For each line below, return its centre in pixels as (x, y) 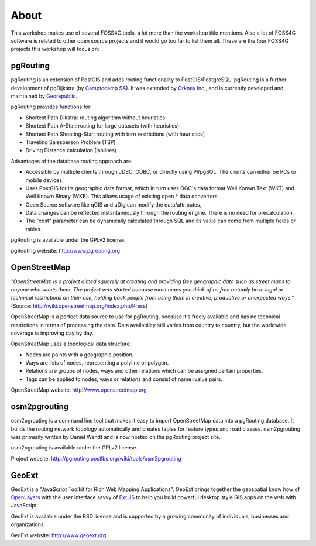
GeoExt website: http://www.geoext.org (59, 535)
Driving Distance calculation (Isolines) (71, 150)
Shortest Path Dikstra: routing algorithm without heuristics (95, 118)
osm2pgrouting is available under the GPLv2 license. (74, 448)
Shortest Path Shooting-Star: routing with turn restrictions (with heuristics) (115, 134)
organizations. (28, 524)
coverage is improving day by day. (52, 333)
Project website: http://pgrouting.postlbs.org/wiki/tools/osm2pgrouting (96, 458)
